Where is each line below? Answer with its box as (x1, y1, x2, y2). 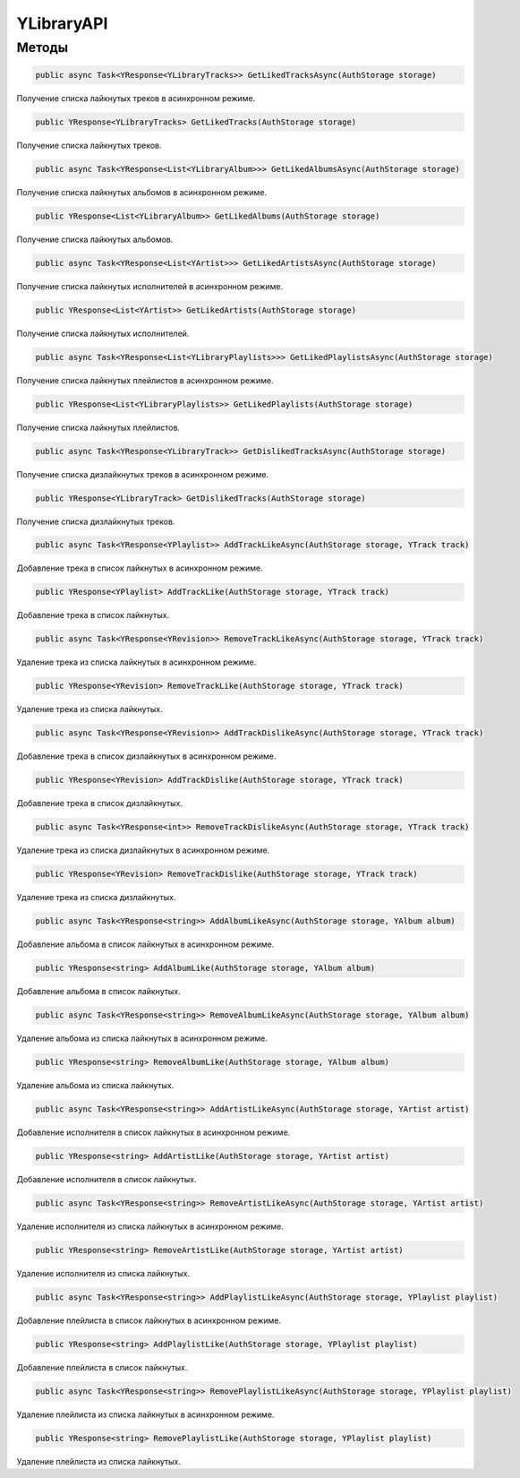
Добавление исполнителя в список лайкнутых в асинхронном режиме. (16, 1127, 291, 1138)
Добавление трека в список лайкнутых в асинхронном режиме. (16, 563, 263, 573)
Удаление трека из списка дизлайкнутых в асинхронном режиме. (16, 845, 270, 855)
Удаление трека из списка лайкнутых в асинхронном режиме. (16, 657, 257, 667)
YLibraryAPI (16, 13, 108, 33)
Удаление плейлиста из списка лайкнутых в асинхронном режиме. (16, 1409, 275, 1420)
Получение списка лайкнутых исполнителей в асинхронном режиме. (16, 280, 284, 291)
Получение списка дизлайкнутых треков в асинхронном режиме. (16, 468, 269, 479)
